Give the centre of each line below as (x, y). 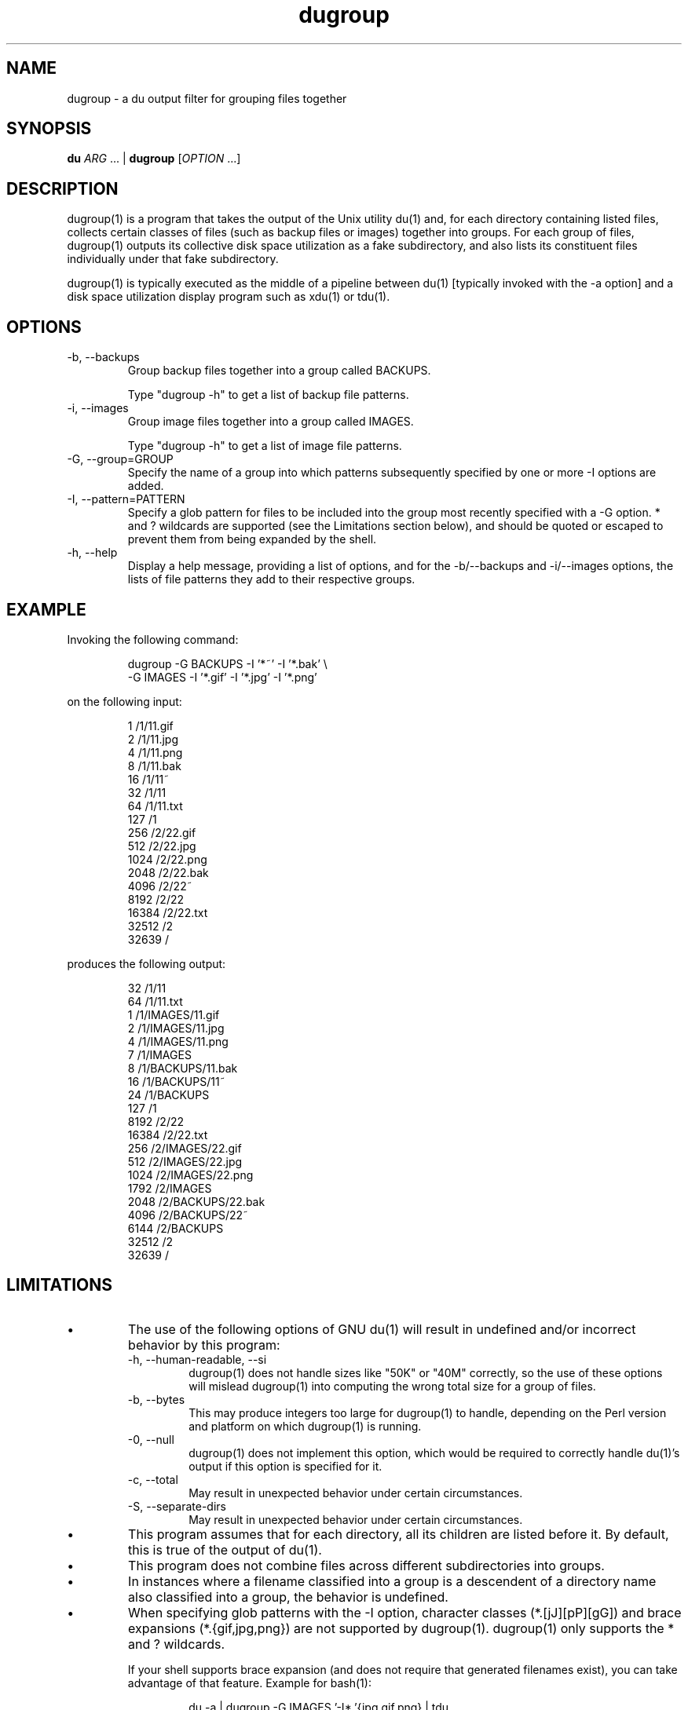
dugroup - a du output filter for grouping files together (207, 98)
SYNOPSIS (49, 129)
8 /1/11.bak (154, 765)
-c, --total (153, 1479)
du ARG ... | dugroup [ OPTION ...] (154, 159)
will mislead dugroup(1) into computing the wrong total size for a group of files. (392, 1386)
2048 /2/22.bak (168, 872)
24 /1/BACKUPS (168, 1094)
